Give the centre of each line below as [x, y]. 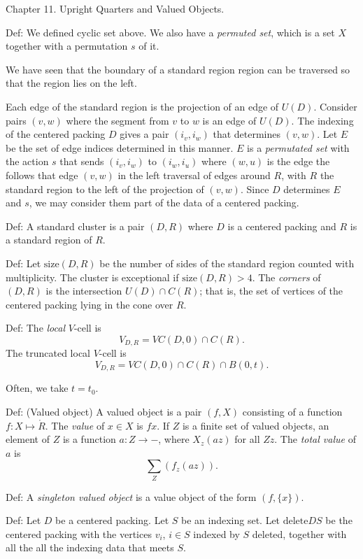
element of [28, 439]
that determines [247, 134]
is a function [89, 439]
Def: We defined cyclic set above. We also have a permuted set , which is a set [170, 32]
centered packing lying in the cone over [90, 304]
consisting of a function [292, 411]
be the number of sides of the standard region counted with [227, 263]
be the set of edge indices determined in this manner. [120, 147]
